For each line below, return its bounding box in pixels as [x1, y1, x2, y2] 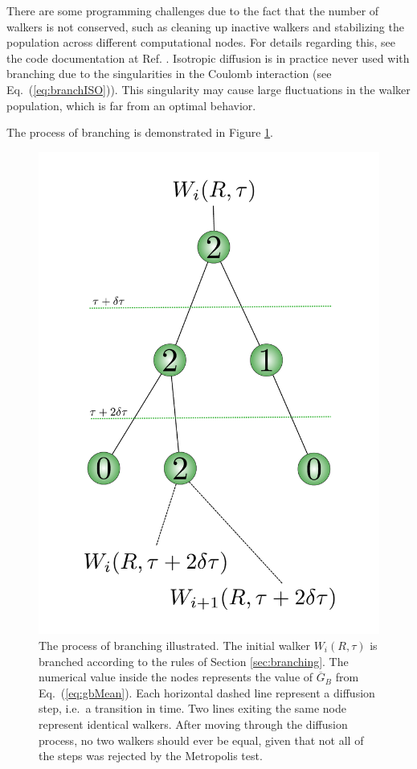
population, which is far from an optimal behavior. [6, 97, 256, 113]
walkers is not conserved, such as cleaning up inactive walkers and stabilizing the [6, 18, 404, 35]
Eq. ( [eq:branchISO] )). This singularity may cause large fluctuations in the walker [6, 80, 411, 97]
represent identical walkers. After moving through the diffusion [39, 716, 348, 732]
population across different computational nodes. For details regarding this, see [6, 34, 395, 51]
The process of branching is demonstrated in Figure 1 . [6, 124, 274, 141]
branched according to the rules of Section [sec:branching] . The [39, 652, 349, 669]
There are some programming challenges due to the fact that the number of [6, 2, 379, 19]
